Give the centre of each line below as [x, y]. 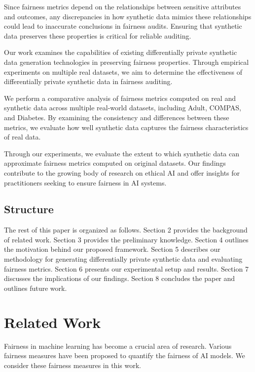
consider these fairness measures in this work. [73, 365]
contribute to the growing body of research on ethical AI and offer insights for [122, 172]
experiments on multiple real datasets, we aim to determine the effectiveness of [123, 71]
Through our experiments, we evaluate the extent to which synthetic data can [122, 153]
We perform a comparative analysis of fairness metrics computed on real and [120, 98]
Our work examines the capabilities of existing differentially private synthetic [121, 52]
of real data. [22, 137]
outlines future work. [36, 288]
